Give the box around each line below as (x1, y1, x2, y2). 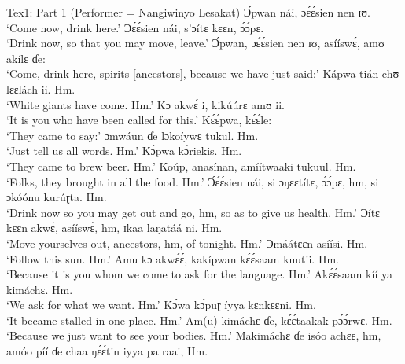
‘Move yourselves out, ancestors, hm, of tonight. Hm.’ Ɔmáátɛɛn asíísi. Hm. (6, 234, 368, 251)
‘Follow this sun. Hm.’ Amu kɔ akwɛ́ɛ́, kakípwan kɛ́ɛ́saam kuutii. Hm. (6, 250, 339, 267)
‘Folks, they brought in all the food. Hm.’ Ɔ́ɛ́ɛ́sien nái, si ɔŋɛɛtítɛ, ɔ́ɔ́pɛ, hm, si (6, 173, 379, 189)
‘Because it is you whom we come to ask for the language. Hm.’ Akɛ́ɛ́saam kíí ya (6, 266, 392, 282)
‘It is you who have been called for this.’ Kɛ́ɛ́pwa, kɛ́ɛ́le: (6, 112, 272, 128)
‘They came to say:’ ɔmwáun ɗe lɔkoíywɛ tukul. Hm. (6, 127, 259, 143)
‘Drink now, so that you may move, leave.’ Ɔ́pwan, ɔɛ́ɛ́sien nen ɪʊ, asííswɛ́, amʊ (6, 35, 385, 51)
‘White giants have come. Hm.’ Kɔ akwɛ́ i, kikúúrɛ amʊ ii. (6, 96, 285, 112)
